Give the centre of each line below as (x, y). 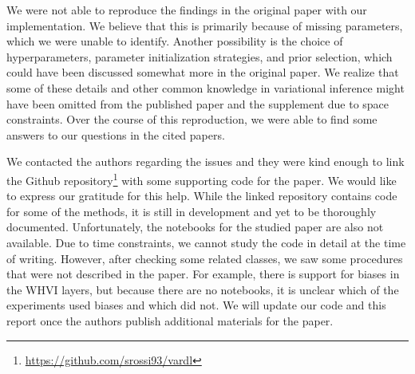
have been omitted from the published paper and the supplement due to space (198, 103)
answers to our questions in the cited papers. (116, 134)
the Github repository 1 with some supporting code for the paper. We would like (202, 179)
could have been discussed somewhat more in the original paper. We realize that (203, 72)
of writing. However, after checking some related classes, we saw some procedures (205, 258)
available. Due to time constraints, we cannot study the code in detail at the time (206, 242)
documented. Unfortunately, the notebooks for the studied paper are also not (195, 227)
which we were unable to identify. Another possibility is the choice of (175, 41)
